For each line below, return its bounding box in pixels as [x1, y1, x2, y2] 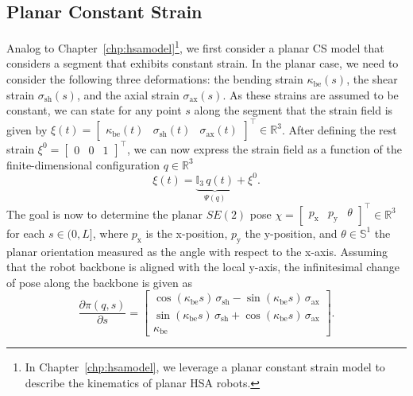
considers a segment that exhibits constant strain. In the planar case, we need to [6, 55, 399, 72]
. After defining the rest [281, 121, 397, 138]
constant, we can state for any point [6, 102, 182, 118]
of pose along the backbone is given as [6, 274, 192, 290]
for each [6, 224, 45, 241]
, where [92, 224, 129, 241]
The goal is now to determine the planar [6, 205, 203, 222]
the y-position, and [245, 224, 338, 241]
